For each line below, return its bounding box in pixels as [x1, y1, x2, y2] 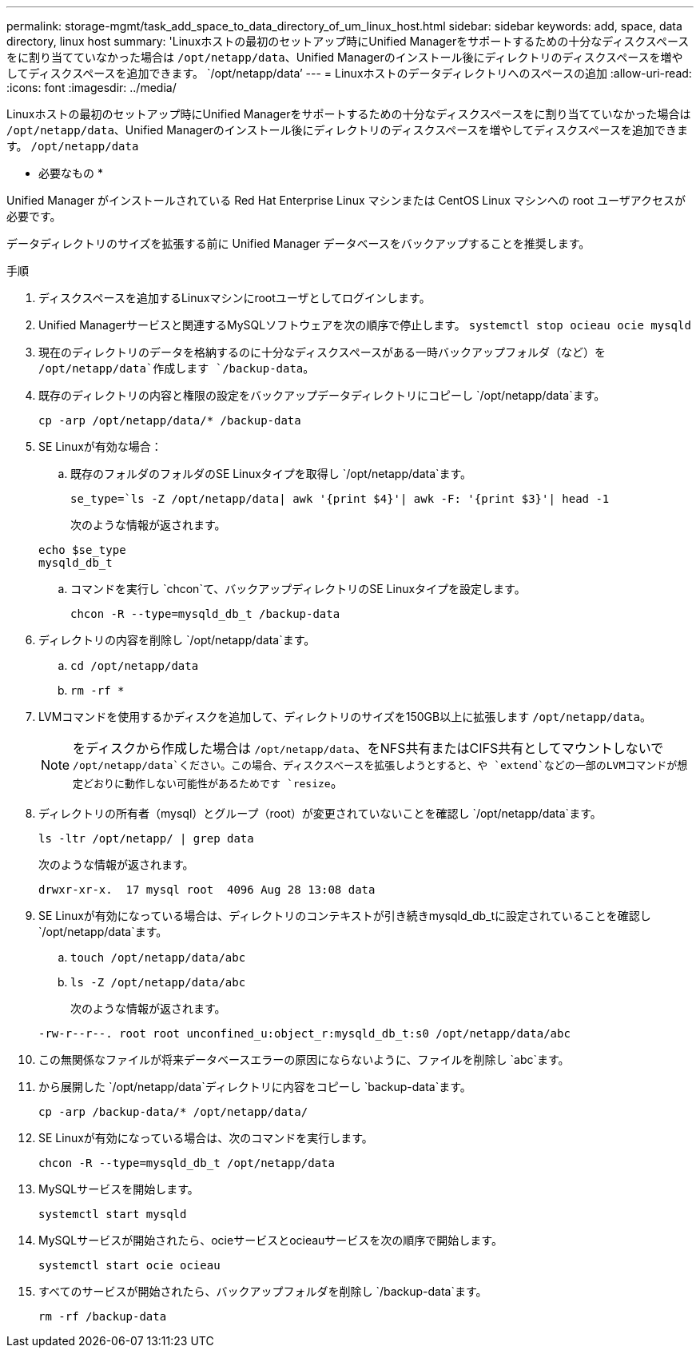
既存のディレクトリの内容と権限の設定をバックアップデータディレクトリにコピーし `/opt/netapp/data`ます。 [38, 388, 606, 402]
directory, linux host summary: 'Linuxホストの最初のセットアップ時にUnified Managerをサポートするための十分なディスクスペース [6, 34, 690, 48]
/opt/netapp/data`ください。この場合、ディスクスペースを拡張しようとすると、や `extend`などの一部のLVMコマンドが [73, 759, 678, 771]
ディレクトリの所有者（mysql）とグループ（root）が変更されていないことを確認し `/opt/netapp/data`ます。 [38, 806, 602, 820]
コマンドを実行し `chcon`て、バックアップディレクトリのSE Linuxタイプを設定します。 [70, 582, 526, 595]
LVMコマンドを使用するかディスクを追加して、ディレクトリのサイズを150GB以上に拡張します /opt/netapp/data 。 [38, 710, 652, 723]
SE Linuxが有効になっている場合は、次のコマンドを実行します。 [38, 1131, 373, 1145]
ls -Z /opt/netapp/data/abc [70, 976, 246, 989]
